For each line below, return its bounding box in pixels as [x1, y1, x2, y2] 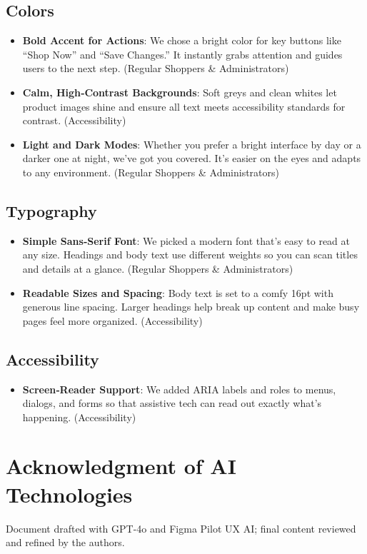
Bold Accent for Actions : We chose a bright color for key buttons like [22, 33, 341, 48]
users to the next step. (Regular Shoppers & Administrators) [22, 61, 289, 76]
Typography [6, 199, 97, 221]
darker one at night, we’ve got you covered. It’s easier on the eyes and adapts [22, 151, 361, 166]
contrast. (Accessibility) [22, 113, 126, 128]
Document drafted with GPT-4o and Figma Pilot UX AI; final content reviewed [6, 520, 356, 535]
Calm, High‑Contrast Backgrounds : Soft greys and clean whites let [22, 84, 337, 99]
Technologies [6, 479, 133, 508]
